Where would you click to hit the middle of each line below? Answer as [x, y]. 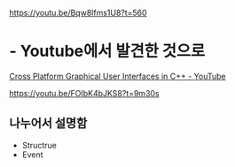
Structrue [39, 145]
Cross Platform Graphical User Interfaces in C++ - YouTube [117, 76]
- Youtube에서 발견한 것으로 [107, 51]
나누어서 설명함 [48, 123]
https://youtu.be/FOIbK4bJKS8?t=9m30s [84, 93]
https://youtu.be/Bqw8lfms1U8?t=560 [78, 13]
